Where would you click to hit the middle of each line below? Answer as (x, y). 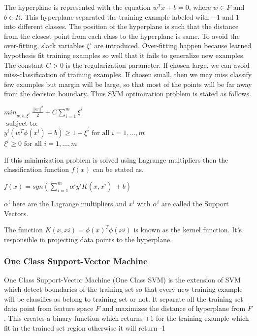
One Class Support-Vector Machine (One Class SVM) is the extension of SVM (122, 279)
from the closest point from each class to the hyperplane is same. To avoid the (122, 36)
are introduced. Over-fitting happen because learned (173, 45)
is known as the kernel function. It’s (188, 230)
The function (23, 230)
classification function (37, 169)
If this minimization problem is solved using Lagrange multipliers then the (116, 159)
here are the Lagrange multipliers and (69, 203)
